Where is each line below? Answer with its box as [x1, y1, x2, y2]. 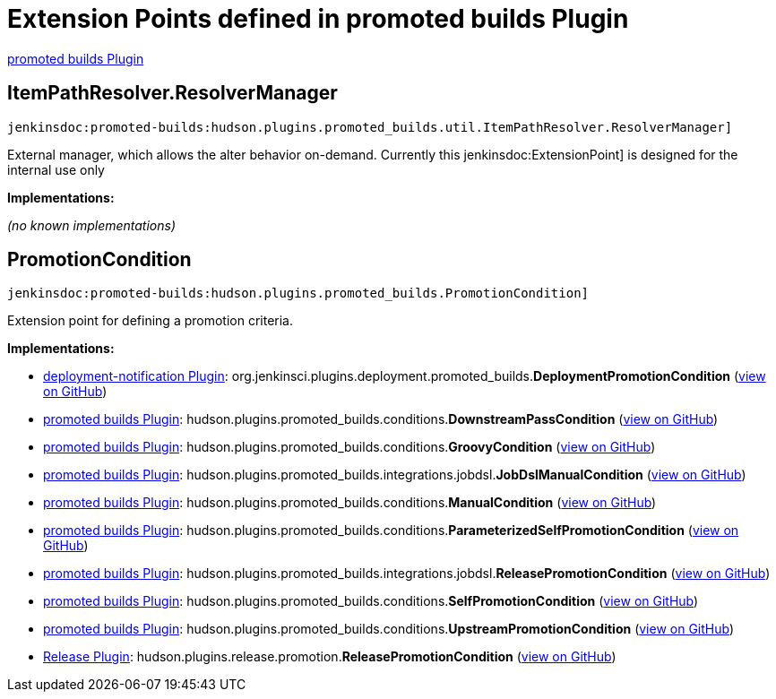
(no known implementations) [7, 217, 177, 233]
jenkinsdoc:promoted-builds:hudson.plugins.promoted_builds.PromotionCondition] [7, 286, 590, 301]
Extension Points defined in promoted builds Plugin [7, 4, 629, 34]
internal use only [7, 161, 105, 177]
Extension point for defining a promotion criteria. [7, 313, 294, 329]
